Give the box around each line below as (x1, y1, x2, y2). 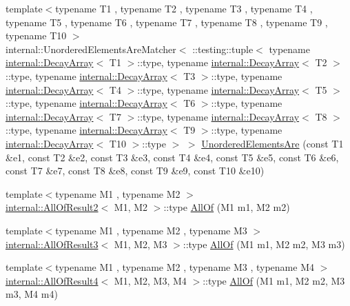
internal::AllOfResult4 (6, 273, 99, 287)
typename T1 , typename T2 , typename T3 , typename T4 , (55, 1, 313, 15)
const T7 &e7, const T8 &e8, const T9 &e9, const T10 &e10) (6, 163, 265, 178)
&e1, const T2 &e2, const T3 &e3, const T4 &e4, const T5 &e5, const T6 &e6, (6, 150, 339, 164)
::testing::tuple (192, 41, 254, 56)
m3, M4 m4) (6, 287, 58, 301)
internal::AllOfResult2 (6, 200, 99, 214)
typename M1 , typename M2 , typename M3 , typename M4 (55, 260, 314, 274)
